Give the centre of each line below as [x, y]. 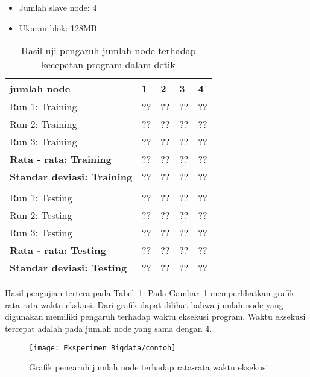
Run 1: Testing [41, 198]
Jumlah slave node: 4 [58, 7]
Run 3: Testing [41, 233]
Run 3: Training [43, 142]
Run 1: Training [43, 107]
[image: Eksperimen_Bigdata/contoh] [103, 348]
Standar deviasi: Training [71, 177]
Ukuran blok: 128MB [58, 27]
